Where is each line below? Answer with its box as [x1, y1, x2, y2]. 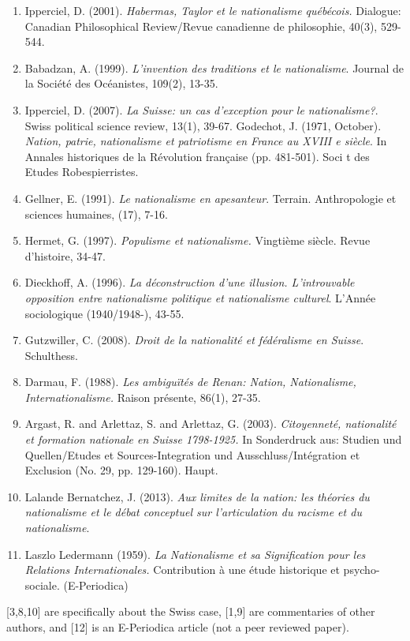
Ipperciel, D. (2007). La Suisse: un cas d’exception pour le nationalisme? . [24, 101, 378, 118]
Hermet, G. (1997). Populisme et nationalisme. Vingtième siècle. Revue [24, 232, 371, 249]
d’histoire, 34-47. [24, 247, 106, 264]
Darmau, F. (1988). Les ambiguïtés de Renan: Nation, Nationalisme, [24, 373, 356, 390]
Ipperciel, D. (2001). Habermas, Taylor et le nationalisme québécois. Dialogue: [24, 2, 401, 18]
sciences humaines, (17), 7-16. [24, 205, 168, 222]
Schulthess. [24, 347, 78, 363]
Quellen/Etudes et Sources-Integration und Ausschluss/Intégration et [24, 446, 360, 463]
